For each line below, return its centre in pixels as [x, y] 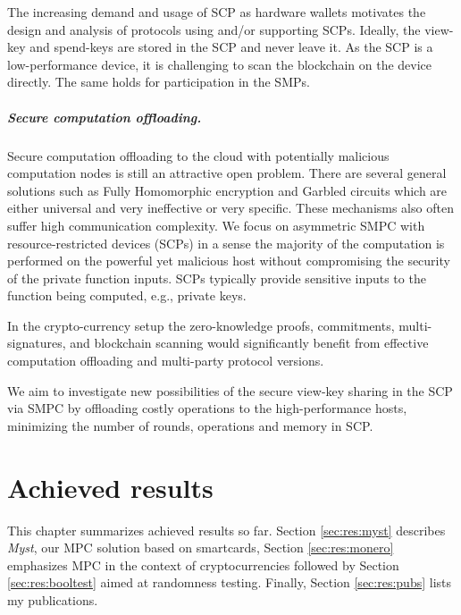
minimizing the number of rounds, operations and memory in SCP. [190, 425]
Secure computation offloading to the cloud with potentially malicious [198, 155]
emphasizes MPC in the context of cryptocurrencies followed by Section [203, 564]
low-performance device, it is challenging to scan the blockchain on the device [220, 64]
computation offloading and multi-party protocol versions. [166, 361]
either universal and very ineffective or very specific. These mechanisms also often [230, 208]
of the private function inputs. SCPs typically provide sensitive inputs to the [217, 278]
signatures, [37, 343]
